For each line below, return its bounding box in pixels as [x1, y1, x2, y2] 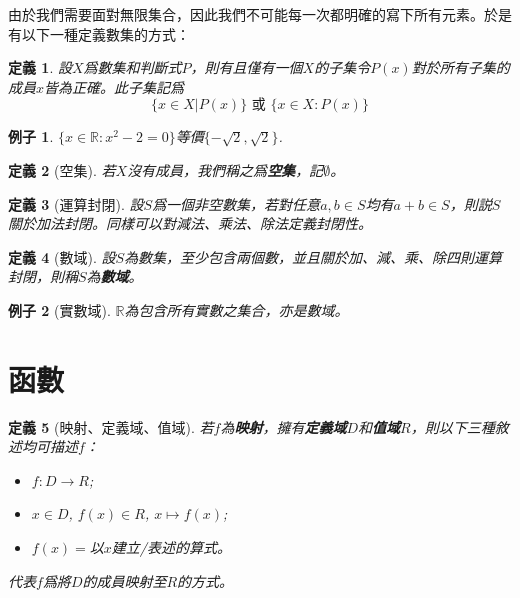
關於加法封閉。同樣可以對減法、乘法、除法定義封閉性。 [8, 213, 372, 234]
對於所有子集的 [411, 57, 510, 78]
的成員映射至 [82, 570, 167, 591]
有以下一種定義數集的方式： [8, 23, 190, 44]
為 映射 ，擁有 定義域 [220, 416, 347, 437]
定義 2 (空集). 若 [8, 159, 116, 180]
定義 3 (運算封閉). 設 [8, 193, 144, 214]
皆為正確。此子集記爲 [44, 76, 185, 97]
